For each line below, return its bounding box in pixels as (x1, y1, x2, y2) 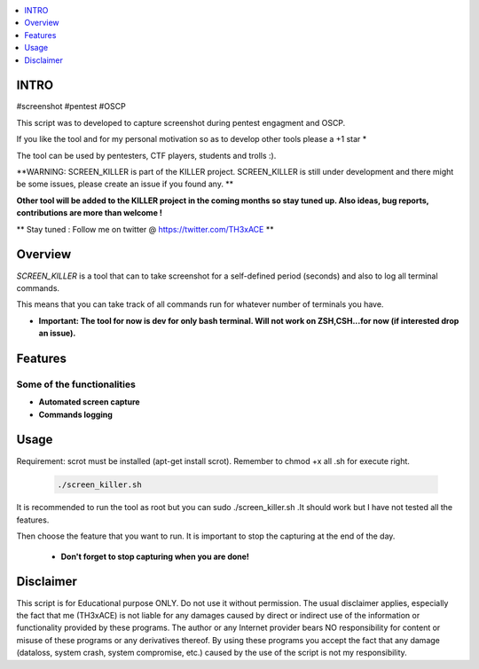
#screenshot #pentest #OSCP (16, 101, 126, 112)
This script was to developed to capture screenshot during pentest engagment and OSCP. (16, 117, 346, 128)
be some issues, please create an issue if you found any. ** (16, 178, 234, 190)
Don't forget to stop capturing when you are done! (60, 551, 250, 562)
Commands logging (38, 409, 113, 420)
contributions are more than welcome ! (16, 208, 163, 218)
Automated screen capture (38, 397, 141, 407)
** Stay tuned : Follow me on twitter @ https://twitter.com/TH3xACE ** (16, 224, 274, 234)
